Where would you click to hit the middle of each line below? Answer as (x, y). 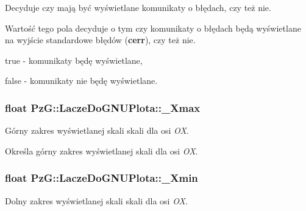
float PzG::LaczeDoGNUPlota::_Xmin (101, 178)
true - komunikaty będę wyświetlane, (74, 60)
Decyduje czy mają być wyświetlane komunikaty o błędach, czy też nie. (138, 7)
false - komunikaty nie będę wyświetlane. (81, 81)
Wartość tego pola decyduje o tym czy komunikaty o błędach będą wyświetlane (153, 28)
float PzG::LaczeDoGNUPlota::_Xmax (103, 107)
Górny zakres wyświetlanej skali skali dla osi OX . (97, 130)
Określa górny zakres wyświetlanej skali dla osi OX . (101, 150)
